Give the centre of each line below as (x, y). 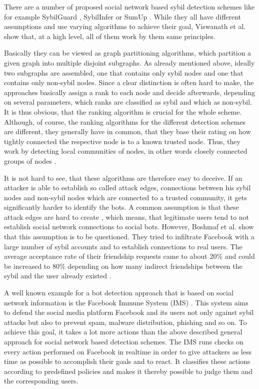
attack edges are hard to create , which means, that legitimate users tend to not (127, 217)
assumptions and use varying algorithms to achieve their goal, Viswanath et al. (125, 26)
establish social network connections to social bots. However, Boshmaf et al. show (129, 227)
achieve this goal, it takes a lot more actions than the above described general (123, 332)
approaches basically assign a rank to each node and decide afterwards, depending (130, 92)
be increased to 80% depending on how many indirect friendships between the (123, 266)
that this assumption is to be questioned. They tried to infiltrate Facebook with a (129, 237)
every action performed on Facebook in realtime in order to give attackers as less (128, 351)
